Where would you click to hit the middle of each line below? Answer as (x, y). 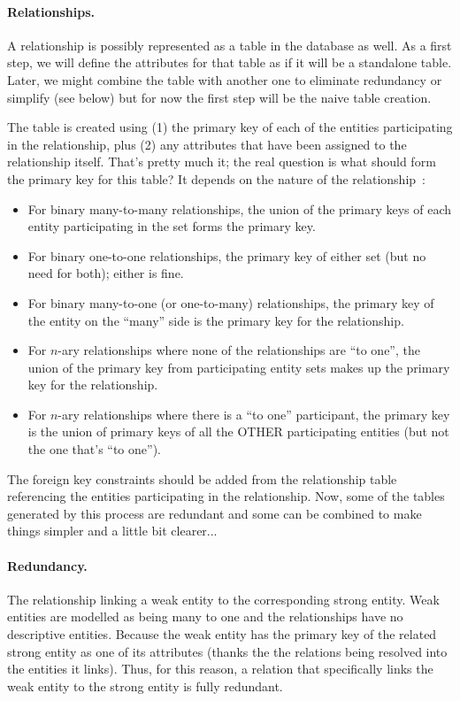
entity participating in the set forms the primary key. (172, 226)
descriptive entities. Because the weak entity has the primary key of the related (222, 634)
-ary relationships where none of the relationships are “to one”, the (239, 350)
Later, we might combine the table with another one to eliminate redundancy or (225, 79)
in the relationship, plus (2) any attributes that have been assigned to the (207, 144)
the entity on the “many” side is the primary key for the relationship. (216, 320)
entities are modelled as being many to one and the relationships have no (205, 616)
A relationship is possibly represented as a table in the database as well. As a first (230, 45)
